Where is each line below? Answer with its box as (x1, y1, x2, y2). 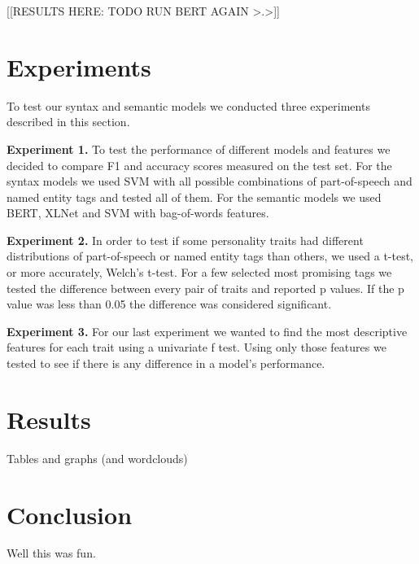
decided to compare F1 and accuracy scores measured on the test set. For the (7, 156, 392, 173)
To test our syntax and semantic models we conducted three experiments (7, 97, 370, 114)
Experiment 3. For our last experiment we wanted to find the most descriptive (7, 322, 408, 339)
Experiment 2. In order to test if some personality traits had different (7, 231, 364, 248)
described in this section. (7, 113, 130, 130)
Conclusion (7, 497, 133, 531)
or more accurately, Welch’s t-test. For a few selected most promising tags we (7, 264, 392, 281)
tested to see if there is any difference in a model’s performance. (7, 355, 325, 372)
